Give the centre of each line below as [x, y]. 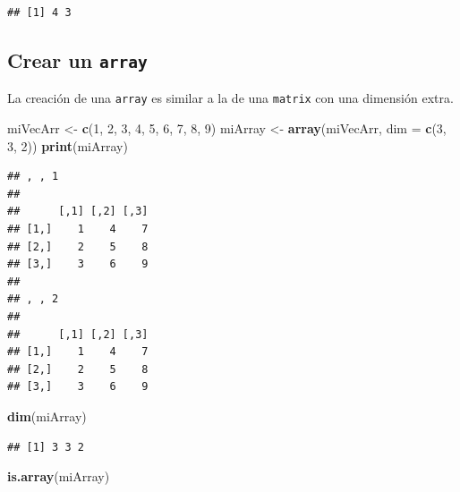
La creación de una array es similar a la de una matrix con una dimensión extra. [230, 98]
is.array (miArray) [59, 476]
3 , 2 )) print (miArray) [68, 145]
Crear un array [77, 59]
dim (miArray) [47, 416]
